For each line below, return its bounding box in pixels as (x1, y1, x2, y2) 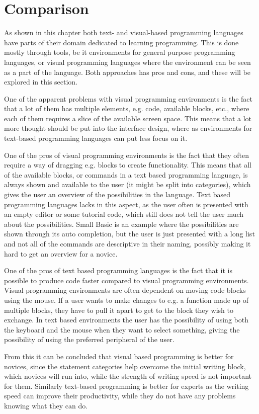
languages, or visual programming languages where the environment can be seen (4, 56, 251, 67)
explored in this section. (4, 76, 78, 87)
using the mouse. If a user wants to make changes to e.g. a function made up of (4, 294, 249, 305)
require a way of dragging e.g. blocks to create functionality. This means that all (4, 159, 251, 170)
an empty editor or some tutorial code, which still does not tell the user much (4, 209, 244, 219)
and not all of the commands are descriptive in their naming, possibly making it (4, 238, 251, 249)
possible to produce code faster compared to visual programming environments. (4, 275, 249, 285)
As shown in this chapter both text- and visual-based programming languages (4, 27, 243, 38)
